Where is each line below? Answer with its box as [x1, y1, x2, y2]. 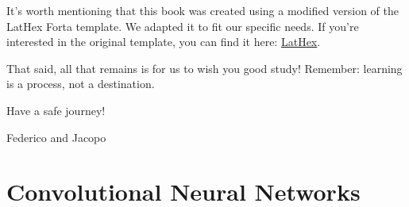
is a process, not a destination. [6, 75, 155, 92]
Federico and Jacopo [6, 128, 106, 145]
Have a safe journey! [6, 102, 106, 118]
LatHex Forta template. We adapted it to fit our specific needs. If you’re [6, 17, 359, 34]
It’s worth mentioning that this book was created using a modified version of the [6, 2, 399, 18]
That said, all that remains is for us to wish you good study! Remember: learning [6, 59, 403, 76]
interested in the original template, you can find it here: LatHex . [6, 33, 321, 50]
